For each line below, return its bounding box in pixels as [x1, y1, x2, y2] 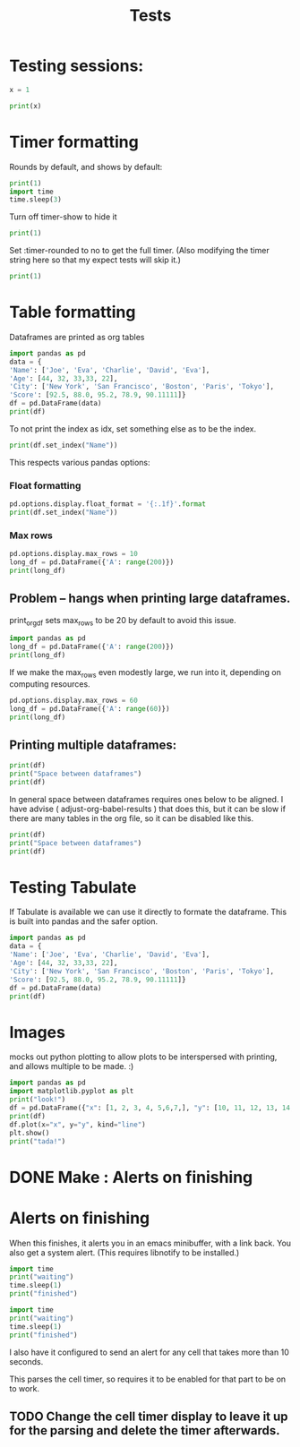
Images [9, 1022, 65, 1042]
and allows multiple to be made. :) [9, 1061, 134, 1072]
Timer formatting [9, 132, 139, 152]
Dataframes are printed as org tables [9, 331, 145, 342]
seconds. [9, 1356, 44, 1366]
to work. [9, 1383, 40, 1393]
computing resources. [9, 678, 91, 689]
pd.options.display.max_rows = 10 [9, 550, 139, 559]
